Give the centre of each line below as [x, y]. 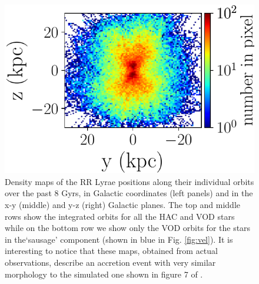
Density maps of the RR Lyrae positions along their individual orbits [129, 181]
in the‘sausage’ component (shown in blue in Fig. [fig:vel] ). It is [119, 239]
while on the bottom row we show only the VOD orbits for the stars [128, 228]
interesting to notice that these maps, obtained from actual [111, 251]
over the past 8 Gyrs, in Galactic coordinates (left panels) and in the [129, 193]
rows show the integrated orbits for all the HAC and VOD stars [120, 216]
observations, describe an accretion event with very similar [110, 262]
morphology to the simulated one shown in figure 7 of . [104, 274]
